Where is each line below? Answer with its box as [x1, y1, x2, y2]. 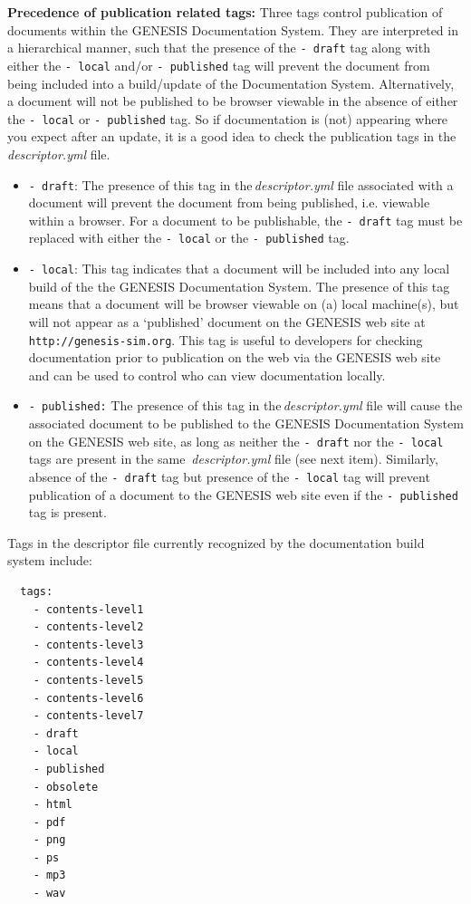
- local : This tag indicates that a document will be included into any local [28, 259, 450, 278]
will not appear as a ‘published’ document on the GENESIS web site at [28, 312, 426, 331]
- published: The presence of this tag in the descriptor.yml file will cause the [28, 396, 463, 415]
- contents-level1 [33, 602, 144, 616]
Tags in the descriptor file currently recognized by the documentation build [7, 533, 425, 552]
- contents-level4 [33, 656, 144, 669]
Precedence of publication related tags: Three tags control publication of [7, 3, 443, 21]
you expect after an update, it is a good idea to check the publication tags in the [7, 127, 457, 146]
